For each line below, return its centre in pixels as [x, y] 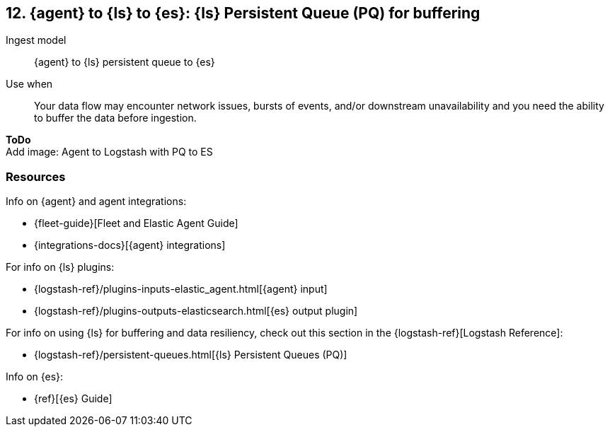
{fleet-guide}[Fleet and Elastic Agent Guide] [136, 223]
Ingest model [36, 40]
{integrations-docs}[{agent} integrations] [130, 245]
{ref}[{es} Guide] [73, 399]
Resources [36, 176]
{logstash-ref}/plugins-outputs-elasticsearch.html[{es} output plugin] [196, 311]
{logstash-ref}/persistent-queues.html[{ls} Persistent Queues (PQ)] [191, 355]
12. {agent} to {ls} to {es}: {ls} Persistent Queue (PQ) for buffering [243, 13]
